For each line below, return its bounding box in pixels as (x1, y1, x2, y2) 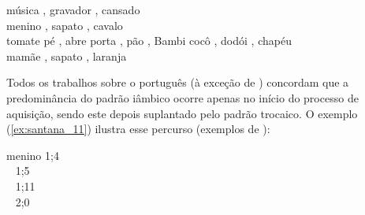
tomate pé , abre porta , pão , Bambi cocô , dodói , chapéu (6, 32, 292, 49)
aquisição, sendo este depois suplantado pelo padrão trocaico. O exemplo (6, 105, 358, 121)
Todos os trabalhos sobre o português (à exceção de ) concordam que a (6, 74, 349, 91)
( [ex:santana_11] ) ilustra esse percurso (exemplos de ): (6, 120, 270, 137)
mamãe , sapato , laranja (6, 47, 127, 64)
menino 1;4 (6, 146, 59, 163)
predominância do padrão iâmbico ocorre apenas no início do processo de (6, 89, 359, 106)
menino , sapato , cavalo (6, 17, 123, 33)
